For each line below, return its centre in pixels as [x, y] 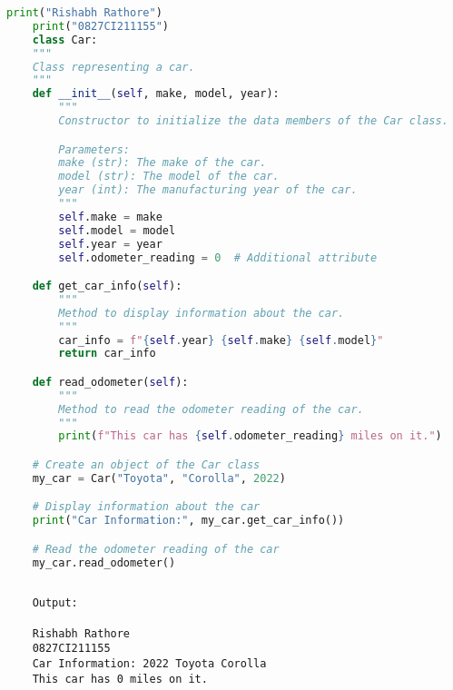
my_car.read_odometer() [104, 562]
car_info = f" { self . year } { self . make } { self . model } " [221, 340]
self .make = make [110, 217]
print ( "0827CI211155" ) [101, 26]
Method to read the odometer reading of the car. [211, 409]
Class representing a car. [113, 67]
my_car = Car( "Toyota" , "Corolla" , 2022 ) [159, 478]
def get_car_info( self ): [107, 286]
